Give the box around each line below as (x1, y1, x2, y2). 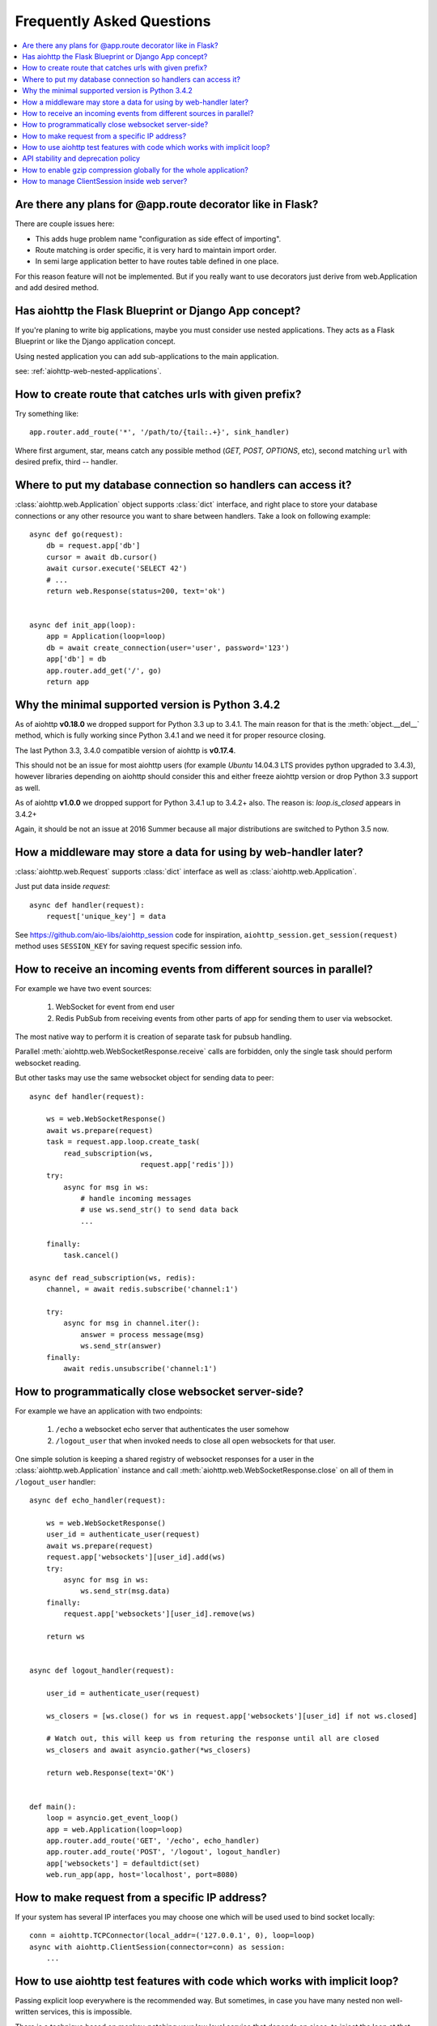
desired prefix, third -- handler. (15, 457, 118, 467)
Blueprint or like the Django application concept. (15, 336, 176, 346)
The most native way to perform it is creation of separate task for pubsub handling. (15, 1032, 292, 1041)
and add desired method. (15, 283, 100, 293)
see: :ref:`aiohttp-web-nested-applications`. (15, 366, 162, 376)
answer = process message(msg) (80, 1330, 205, 1339)
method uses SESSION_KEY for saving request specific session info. (15, 941, 243, 951)
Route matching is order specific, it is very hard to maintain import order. (35, 245, 277, 254)
